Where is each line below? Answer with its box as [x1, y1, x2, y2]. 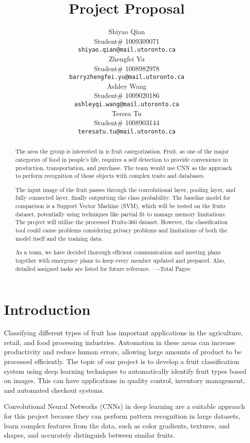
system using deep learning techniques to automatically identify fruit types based [4, 366, 247, 376]
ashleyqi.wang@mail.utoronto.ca [74, 101, 179, 108]
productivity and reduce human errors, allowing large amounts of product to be [4, 347, 242, 357]
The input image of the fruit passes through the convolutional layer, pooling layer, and [15, 185, 236, 193]
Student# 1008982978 [94, 63, 160, 73]
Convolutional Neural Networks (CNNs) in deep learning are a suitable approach [4, 401, 245, 411]
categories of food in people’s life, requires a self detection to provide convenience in [15, 155, 228, 163]
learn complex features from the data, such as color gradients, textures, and [4, 420, 230, 430]
